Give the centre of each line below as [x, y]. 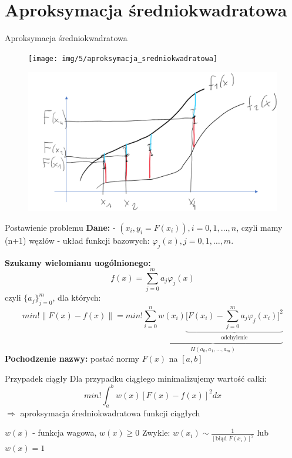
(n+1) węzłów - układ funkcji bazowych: [77, 240]
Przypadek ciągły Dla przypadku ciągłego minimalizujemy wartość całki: [136, 378]
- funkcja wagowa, [65, 432]
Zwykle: [156, 432]
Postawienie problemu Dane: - [60, 227]
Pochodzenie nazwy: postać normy [72, 358]
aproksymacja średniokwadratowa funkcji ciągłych [110, 412]
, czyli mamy [259, 227]
